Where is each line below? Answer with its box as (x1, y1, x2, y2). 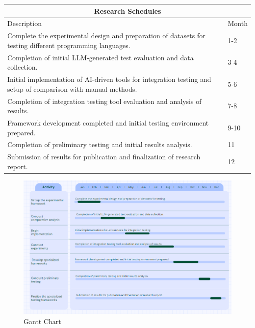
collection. (7, 62, 38, 72)
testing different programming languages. (7, 40, 130, 50)
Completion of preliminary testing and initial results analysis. (7, 139, 192, 150)
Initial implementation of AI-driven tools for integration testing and (7, 74, 211, 84)
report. (7, 161, 28, 171)
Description (7, 18, 42, 28)
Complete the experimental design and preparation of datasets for (7, 30, 205, 41)
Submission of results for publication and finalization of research (7, 151, 201, 162)
